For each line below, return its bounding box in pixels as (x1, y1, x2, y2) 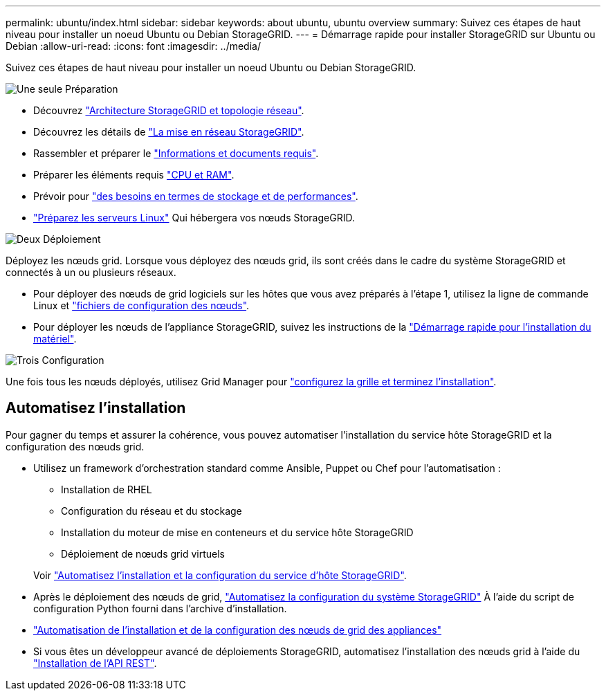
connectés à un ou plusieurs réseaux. (6, 266, 176, 278)
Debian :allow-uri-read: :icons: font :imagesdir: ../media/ (6, 40, 261, 52)
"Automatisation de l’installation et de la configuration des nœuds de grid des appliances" (33, 623, 442, 636)
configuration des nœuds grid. (6, 440, 145, 452)
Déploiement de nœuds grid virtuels (61, 547, 225, 560)
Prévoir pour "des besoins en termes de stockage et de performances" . (33, 190, 358, 202)
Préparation (65, 83, 118, 95)
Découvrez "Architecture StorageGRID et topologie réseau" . (33, 104, 304, 116)
